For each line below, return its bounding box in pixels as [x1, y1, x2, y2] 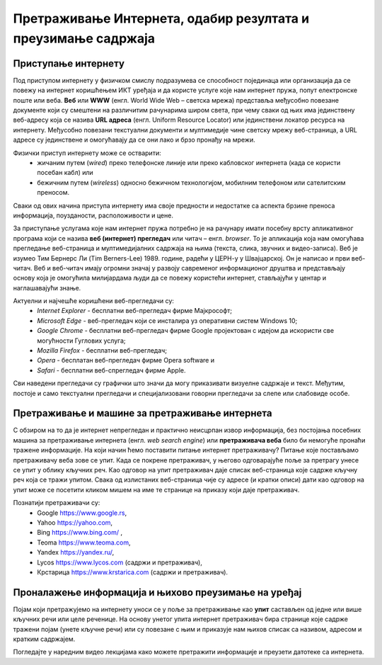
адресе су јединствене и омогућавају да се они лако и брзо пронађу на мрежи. [13, 135, 256, 144]
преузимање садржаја [13, 30, 156, 46]
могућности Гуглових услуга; [37, 336, 127, 345]
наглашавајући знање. [13, 283, 81, 292]
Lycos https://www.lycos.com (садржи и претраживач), [37, 558, 203, 567]
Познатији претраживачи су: [13, 499, 100, 507]
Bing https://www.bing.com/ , [37, 528, 123, 537]
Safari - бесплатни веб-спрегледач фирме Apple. [37, 365, 187, 375]
